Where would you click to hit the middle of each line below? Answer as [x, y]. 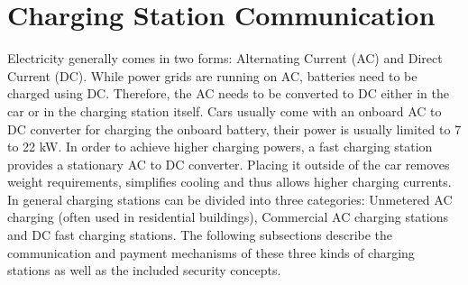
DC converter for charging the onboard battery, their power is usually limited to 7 [234, 129]
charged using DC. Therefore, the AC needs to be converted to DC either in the [228, 93]
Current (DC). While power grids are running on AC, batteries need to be [212, 75]
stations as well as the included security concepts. [144, 270]
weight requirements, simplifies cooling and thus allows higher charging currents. [229, 182]
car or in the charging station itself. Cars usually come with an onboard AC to [225, 110]
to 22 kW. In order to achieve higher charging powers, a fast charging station [220, 147]
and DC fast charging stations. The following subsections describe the [200, 235]
